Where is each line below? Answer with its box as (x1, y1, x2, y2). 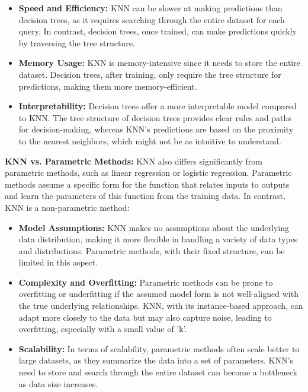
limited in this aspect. (18, 256, 98, 268)
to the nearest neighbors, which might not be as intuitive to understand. (18, 134, 281, 147)
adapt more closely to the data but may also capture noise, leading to (18, 311, 272, 323)
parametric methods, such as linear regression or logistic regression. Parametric (5, 166, 292, 179)
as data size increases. (18, 377, 98, 390)
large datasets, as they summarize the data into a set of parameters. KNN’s (18, 354, 293, 366)
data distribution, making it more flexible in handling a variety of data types (18, 233, 298, 245)
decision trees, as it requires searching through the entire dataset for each (18, 13, 285, 26)
